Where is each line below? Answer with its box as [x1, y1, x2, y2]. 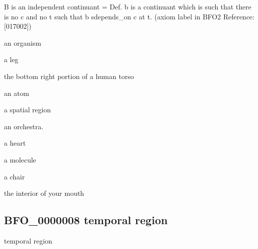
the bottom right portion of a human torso [4, 71, 134, 81]
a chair [4, 171, 25, 181]
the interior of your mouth [4, 188, 85, 198]
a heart [4, 138, 26, 148]
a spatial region [4, 104, 51, 115]
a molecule [4, 154, 36, 165]
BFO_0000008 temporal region [4, 212, 168, 228]
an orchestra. [4, 121, 44, 131]
